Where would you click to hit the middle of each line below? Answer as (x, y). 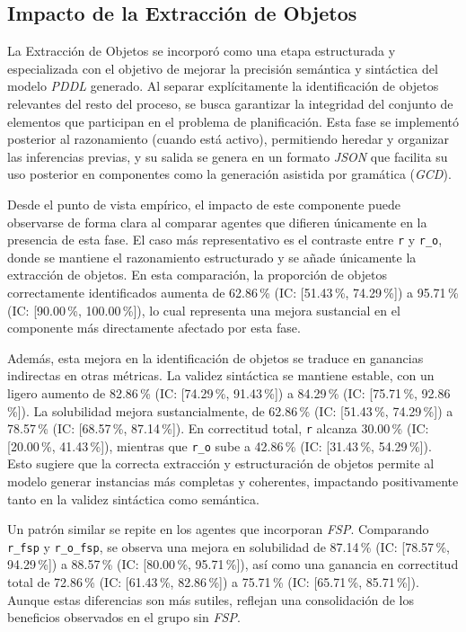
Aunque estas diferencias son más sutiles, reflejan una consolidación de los (211, 599)
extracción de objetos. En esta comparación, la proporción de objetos (197, 275)
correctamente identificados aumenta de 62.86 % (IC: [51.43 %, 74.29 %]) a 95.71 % (233, 292)
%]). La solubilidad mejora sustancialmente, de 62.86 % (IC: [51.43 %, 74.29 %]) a (230, 410)
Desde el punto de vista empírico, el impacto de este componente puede (204, 204)
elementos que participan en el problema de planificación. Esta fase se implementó (233, 121)
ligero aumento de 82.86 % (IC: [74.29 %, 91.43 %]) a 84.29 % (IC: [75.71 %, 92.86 (229, 392)
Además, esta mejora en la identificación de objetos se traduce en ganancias (215, 357)
